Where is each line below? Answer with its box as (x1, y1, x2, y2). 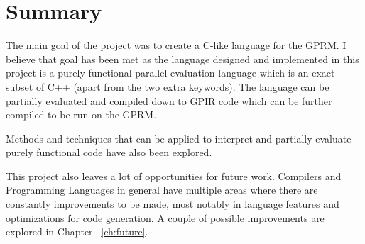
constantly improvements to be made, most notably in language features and (6, 196, 339, 211)
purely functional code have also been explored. (6, 145, 212, 160)
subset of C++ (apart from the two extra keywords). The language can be (6, 79, 329, 94)
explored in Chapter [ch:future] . (6, 224, 148, 239)
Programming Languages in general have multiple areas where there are (6, 182, 318, 197)
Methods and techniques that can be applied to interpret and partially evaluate (6, 131, 352, 145)
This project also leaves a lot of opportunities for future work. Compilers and (6, 168, 342, 183)
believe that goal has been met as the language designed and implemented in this (6, 51, 359, 66)
